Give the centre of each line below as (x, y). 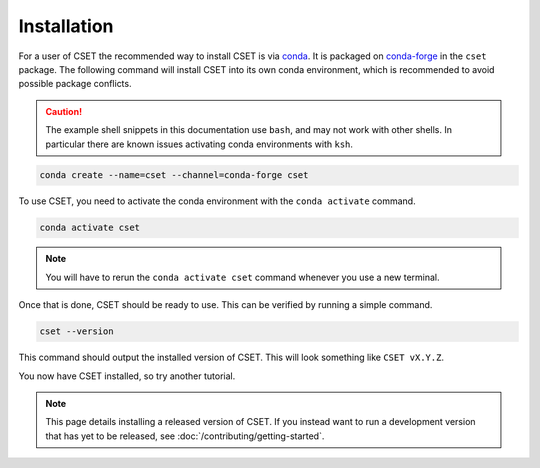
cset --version (76, 331)
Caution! (64, 111)
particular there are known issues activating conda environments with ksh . (199, 144)
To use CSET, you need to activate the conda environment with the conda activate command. (217, 201)
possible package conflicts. (75, 84)
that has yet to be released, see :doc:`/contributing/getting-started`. (185, 436)
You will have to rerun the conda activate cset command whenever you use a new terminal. (242, 277)
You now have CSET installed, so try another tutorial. (127, 376)
